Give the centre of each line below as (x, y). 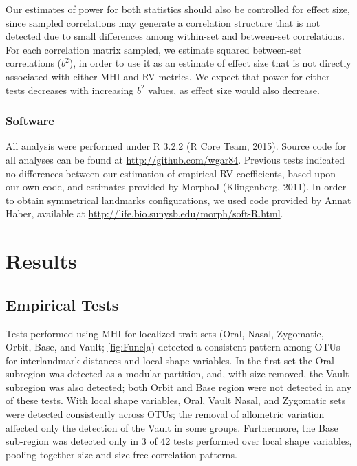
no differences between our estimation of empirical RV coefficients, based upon (171, 173)
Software (30, 121)
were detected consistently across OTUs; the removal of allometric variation (165, 414)
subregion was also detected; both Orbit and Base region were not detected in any (179, 387)
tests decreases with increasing (70, 90)
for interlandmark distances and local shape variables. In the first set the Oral (170, 360)
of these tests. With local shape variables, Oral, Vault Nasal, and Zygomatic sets (176, 400)
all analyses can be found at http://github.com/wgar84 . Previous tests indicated (175, 159)
